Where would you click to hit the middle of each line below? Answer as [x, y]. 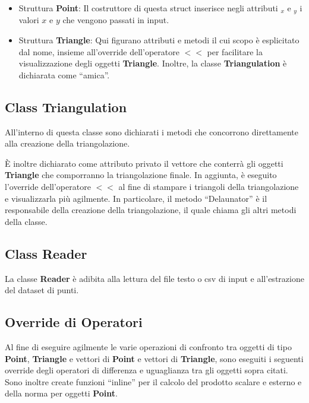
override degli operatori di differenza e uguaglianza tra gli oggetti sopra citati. [146, 370]
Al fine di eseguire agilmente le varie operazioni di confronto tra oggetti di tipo [148, 346]
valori [29, 20]
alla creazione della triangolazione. [67, 143]
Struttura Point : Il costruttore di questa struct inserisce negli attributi [148, 8]
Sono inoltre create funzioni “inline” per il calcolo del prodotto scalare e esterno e [153, 381]
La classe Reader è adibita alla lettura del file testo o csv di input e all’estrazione [154, 278]
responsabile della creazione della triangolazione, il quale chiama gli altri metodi [151, 210]
